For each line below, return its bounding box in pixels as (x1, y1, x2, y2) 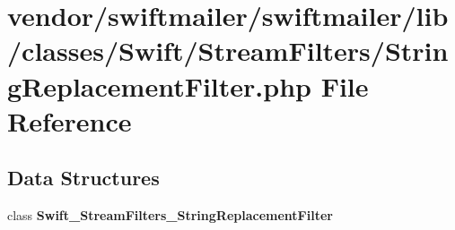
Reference (7, 102, 132, 139)
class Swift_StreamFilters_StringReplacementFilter (7, 206, 333, 225)
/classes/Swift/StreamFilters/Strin (7, 32, 449, 69)
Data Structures (7, 164, 160, 192)
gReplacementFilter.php (7, 67, 311, 104)
